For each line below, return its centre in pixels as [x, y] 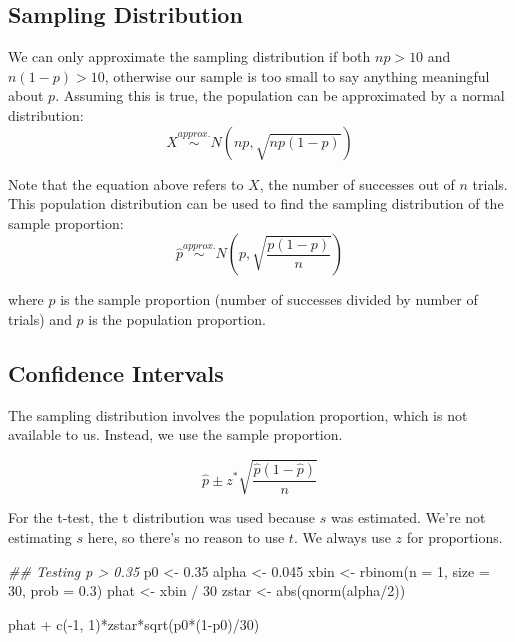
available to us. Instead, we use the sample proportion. [175, 434]
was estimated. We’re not [408, 517]
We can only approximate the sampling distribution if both [189, 56]
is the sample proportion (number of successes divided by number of [269, 299]
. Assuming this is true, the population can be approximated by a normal [280, 95]
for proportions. [454, 537]
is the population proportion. [177, 318]
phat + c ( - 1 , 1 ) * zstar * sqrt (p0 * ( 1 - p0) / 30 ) [134, 623]
